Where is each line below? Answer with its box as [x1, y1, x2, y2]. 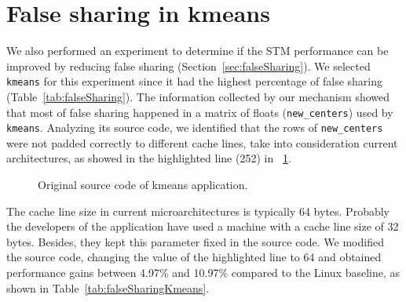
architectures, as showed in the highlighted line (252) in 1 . [6, 150, 291, 166]
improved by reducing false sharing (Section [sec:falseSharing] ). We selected [6, 57, 371, 74]
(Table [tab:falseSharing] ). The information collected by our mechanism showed [6, 88, 390, 104]
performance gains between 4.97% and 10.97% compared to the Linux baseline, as [6, 264, 401, 281]
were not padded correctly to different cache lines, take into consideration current [6, 134, 398, 151]
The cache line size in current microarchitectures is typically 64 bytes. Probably [6, 202, 390, 219]
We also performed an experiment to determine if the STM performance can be [6, 42, 389, 59]
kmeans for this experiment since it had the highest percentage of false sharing [6, 73, 383, 89]
